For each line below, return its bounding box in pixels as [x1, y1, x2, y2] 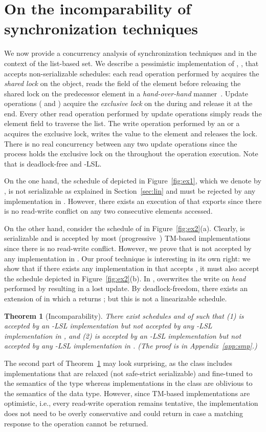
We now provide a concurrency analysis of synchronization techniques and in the [4, 48, 257, 58]
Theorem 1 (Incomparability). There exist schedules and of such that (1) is [4, 310, 244, 321]
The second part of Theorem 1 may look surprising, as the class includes [4, 357, 232, 368]
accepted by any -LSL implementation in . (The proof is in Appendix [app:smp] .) [4, 340, 257, 351]
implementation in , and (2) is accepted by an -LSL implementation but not [4, 330, 241, 341]
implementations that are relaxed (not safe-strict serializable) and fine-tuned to [4, 367, 253, 378]
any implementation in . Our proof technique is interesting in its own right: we [4, 253, 251, 263]
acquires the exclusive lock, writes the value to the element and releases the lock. [4, 128, 258, 139]
